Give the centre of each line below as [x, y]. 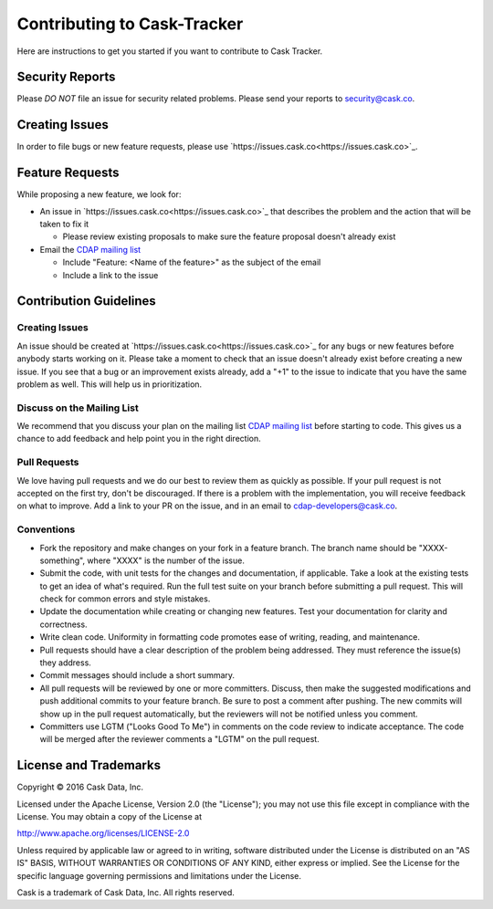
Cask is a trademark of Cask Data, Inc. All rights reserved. [126, 893]
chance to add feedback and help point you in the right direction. [139, 439]
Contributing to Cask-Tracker [130, 24]
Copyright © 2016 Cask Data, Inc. [80, 787]
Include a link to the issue [110, 275]
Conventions [46, 529]
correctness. [63, 624]
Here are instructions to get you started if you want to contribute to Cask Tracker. [170, 51]
